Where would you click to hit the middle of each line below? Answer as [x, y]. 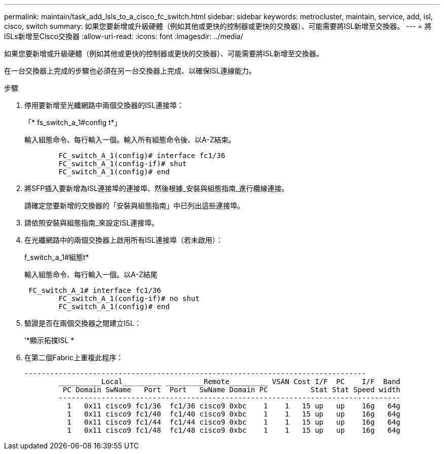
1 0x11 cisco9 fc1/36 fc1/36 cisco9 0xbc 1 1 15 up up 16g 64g [234, 406]
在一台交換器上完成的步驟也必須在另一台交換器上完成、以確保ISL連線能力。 [130, 71]
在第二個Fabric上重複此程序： [74, 357]
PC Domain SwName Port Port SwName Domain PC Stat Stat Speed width [231, 390]
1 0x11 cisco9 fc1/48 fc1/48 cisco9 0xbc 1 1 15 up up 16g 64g [234, 430]
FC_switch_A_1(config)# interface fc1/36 [142, 156]
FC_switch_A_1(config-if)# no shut [129, 298]
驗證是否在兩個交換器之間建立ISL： [83, 323]
